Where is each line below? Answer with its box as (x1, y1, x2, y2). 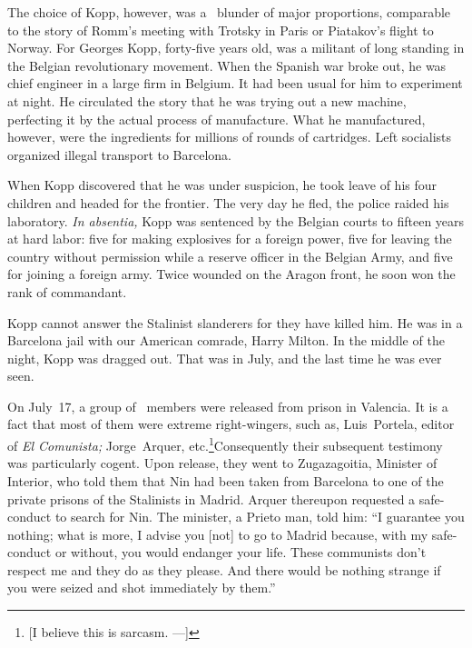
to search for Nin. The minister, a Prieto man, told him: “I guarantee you (54, 507, 465, 526)
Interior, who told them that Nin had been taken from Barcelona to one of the (7, 471, 444, 490)
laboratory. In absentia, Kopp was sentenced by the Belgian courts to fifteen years (7, 211, 465, 230)
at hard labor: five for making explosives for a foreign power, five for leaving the (7, 229, 452, 248)
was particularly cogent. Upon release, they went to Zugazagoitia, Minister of (7, 454, 438, 473)
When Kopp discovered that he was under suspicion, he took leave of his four (7, 175, 438, 194)
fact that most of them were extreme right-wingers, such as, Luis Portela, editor (7, 414, 455, 434)
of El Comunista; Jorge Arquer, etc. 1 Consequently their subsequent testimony (7, 434, 443, 454)
